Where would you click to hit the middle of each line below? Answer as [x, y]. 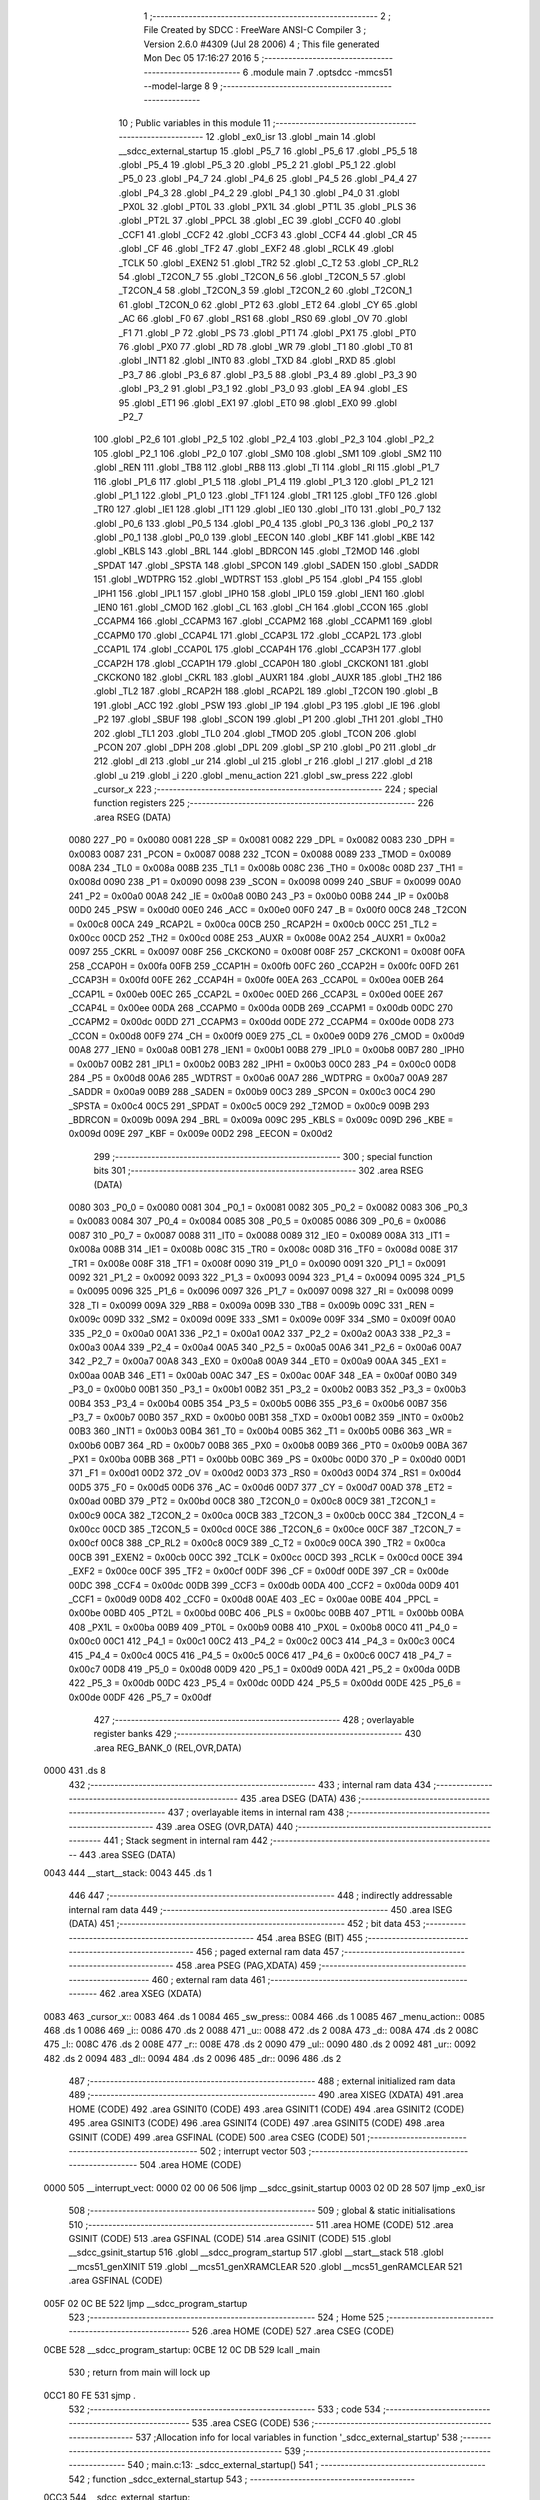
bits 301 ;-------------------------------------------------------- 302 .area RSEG [258, 1171]
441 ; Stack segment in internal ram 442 [186, 1841]
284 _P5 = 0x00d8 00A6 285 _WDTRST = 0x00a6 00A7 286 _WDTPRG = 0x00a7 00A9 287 [258, 1077]
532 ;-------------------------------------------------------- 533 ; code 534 [224, 2409]
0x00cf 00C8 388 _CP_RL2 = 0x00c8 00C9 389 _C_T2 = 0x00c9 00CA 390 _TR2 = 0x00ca [257, 1543]
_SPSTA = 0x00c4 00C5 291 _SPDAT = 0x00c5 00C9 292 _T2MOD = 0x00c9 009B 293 [249, 1106]
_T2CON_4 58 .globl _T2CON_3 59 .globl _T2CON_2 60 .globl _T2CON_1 [265, 291]
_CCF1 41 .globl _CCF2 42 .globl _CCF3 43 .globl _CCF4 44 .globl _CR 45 [268, 234]
